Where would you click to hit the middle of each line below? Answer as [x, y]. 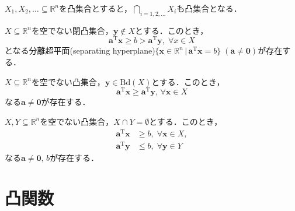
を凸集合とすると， [96, 8]
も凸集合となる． [209, 8]
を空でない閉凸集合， [72, 30]
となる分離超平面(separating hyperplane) [80, 50]
